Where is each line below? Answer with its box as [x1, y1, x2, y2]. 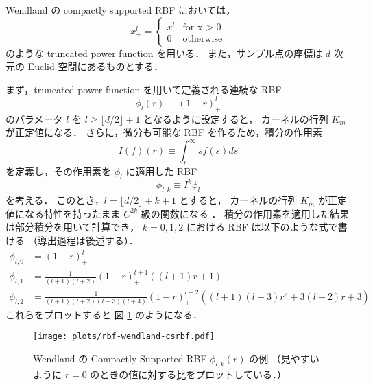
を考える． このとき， [5, 193, 104, 207]
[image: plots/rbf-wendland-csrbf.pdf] [33, 331, 215, 342]
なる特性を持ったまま [24, 206, 121, 220]
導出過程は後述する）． [37, 233, 139, 248]
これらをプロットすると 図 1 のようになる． [5, 307, 202, 321]
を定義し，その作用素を [5, 164, 111, 178]
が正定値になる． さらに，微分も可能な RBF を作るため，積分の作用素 [5, 125, 322, 139]
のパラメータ [5, 111, 63, 126]
